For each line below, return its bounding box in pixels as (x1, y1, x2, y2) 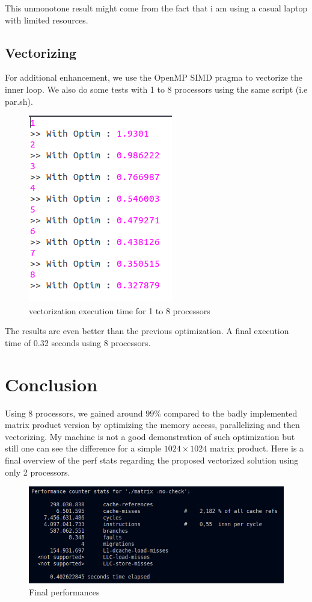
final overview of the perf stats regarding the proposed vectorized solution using (5, 454, 299, 467)
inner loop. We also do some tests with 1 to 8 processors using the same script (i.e (5, 82, 308, 95)
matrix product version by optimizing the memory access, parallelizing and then (5, 418, 300, 431)
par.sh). (5, 95, 33, 107)
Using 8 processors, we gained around (5, 406, 143, 419)
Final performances (29, 585, 100, 598)
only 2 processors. (5, 465, 70, 478)
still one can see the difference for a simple (5, 442, 162, 455)
